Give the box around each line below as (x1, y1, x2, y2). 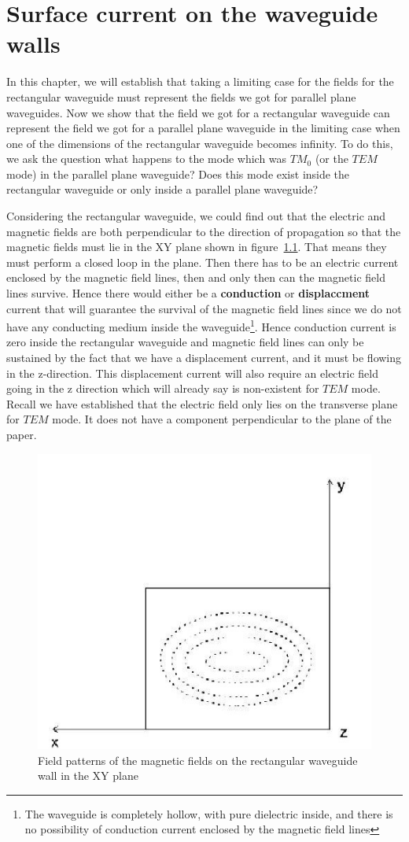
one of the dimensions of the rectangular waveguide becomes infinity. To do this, (6, 135, 393, 151)
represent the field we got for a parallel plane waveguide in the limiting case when (6, 120, 400, 136)
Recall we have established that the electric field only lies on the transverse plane (6, 395, 398, 412)
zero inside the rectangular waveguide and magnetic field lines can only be (6, 334, 364, 350)
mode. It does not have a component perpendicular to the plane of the (52, 411, 392, 427)
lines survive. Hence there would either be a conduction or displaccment (6, 285, 370, 301)
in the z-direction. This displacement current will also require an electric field (6, 364, 378, 381)
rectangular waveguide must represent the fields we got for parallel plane (6, 88, 356, 105)
